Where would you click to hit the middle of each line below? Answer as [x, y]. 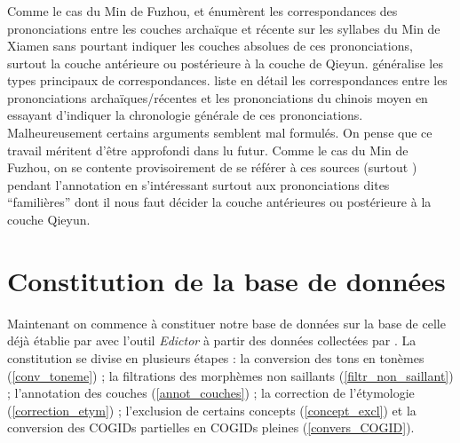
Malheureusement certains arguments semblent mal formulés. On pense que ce [220, 133]
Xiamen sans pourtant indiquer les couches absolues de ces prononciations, [210, 46]
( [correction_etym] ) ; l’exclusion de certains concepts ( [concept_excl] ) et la [212, 410]
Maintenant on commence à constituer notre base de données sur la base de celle [226, 323]
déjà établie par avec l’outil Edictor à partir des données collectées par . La [212, 340]
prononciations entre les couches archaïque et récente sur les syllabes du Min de [224, 28]
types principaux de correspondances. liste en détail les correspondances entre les [227, 80]
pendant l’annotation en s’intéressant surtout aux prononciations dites [198, 184]
